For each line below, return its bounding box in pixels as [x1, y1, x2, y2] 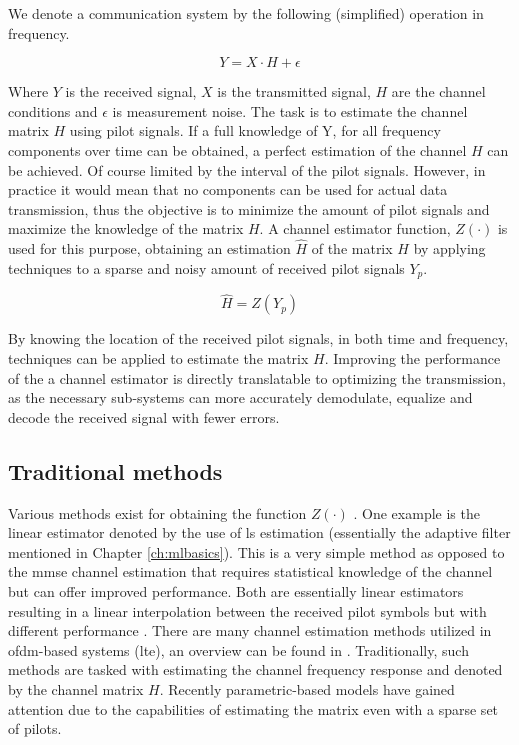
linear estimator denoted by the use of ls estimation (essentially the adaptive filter [8, 522, 511, 543]
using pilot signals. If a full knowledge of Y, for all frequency [69, 120, 441, 141]
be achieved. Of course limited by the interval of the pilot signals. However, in [8, 159, 486, 180]
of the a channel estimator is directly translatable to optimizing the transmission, [8, 367, 507, 388]
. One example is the [353, 502, 480, 523]
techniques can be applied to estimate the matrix [8, 348, 309, 369]
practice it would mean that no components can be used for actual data [8, 179, 448, 200]
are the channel [391, 81, 486, 102]
